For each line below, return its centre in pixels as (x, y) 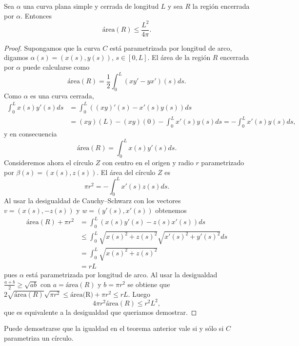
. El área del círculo (126, 172)
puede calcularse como (56, 67)
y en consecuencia (30, 134)
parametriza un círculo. (39, 338)
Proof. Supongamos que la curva (52, 48)
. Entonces (36, 15)
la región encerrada (221, 6)
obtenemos (171, 210)
